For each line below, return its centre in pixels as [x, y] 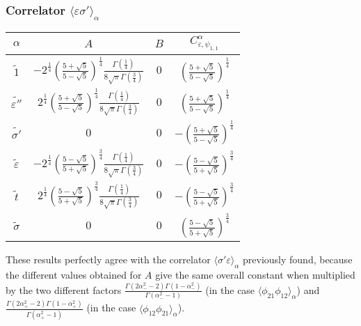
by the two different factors [64, 289]
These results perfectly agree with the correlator [108, 259]
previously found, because [298, 259]
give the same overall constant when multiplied [255, 274]
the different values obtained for [74, 274]
